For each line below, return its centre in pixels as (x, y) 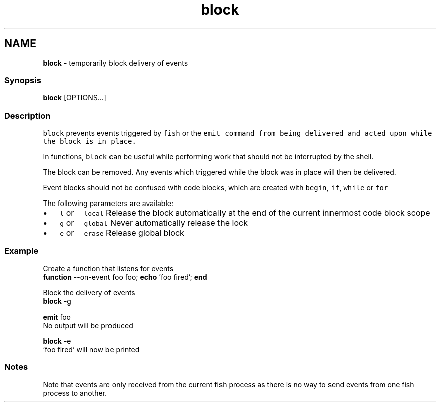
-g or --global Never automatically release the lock (152, 223)
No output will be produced (88, 325)
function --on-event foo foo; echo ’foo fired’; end (125, 277)
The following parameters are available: (108, 204)
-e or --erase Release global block (120, 233)
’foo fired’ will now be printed (91, 349)
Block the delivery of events (89, 292)
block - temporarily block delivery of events (116, 63)
